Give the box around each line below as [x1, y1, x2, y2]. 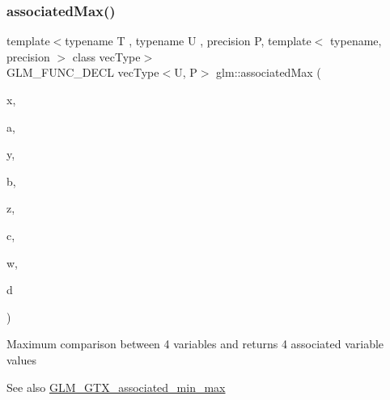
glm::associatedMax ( [216, 64, 321, 81]
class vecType [72, 48, 141, 65]
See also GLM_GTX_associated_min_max [6, 378, 226, 395]
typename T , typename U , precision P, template [65, 32, 312, 49]
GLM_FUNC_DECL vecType [6, 64, 159, 81]
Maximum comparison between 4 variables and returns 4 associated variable [6, 335, 384, 352]
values [6, 351, 37, 368]
